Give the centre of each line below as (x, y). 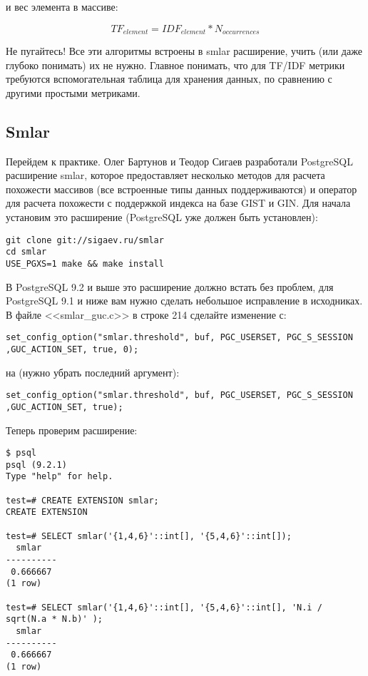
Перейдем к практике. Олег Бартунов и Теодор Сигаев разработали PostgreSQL (179, 161)
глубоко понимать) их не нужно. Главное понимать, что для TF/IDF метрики (175, 65)
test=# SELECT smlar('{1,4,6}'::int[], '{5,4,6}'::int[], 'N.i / (164, 607)
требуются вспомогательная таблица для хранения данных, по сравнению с (169, 79)
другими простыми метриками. (73, 92)
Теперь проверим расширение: (72, 430)
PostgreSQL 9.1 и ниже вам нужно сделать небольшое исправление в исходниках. (184, 301)
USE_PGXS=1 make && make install (85, 263)
